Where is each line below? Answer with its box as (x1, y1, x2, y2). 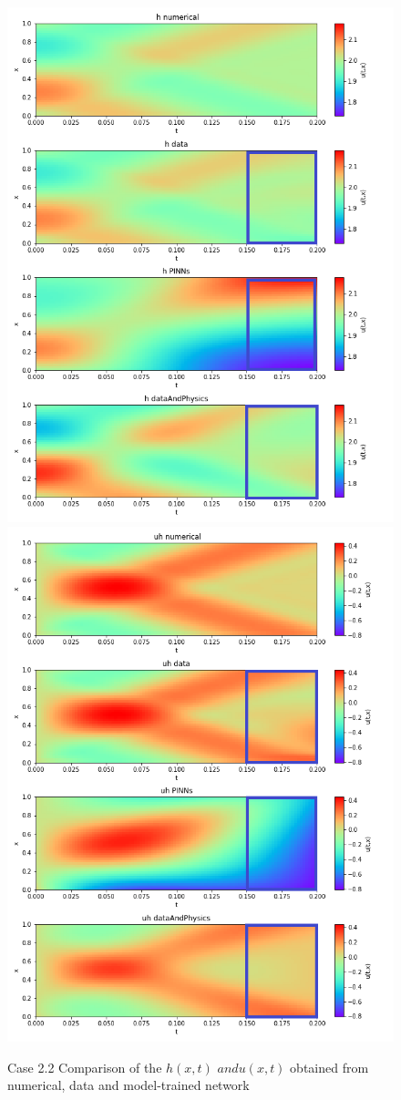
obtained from (290, 1057, 369, 1076)
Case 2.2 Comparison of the (7, 1057, 162, 1076)
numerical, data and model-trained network (7, 1075, 250, 1095)
